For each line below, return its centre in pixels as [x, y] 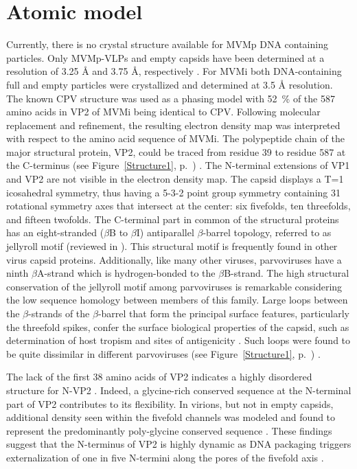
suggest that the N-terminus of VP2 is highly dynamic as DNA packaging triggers [179, 444]
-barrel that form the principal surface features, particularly [223, 313]
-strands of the [59, 313]
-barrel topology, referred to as [267, 232]
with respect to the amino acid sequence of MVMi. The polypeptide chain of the [175, 138]
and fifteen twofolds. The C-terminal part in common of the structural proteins [173, 219]
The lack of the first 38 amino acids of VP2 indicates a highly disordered [159, 377]
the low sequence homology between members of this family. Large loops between [177, 300]
